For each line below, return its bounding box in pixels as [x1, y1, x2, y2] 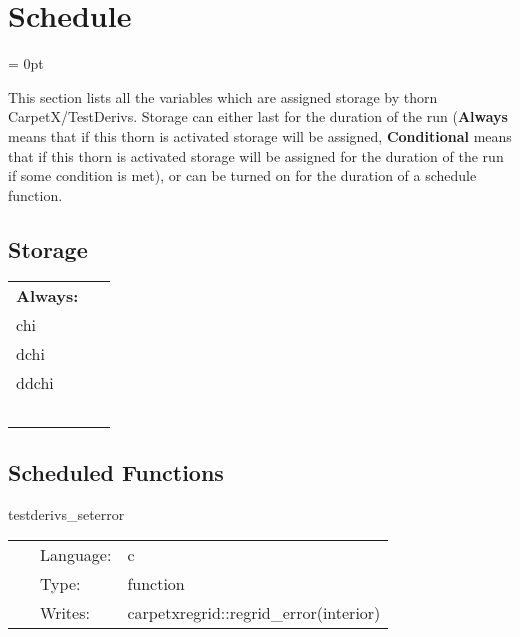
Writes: [40, 601, 90, 625]
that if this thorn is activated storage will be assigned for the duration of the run [8, 145, 504, 166]
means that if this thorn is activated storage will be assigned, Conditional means [8, 125, 512, 146]
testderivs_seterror [8, 503, 125, 524]
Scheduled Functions [8, 456, 224, 487]
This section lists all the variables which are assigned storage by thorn [8, 86, 438, 107]
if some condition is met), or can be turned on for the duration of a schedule [8, 165, 477, 186]
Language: [40, 543, 112, 567]
